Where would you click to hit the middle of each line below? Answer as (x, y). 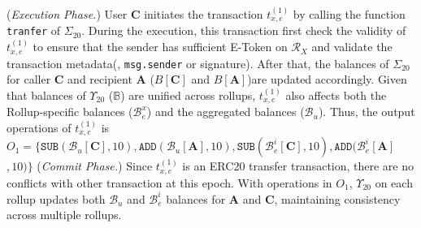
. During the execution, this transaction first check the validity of (244, 30)
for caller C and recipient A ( (80, 79)
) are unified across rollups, (188, 95)
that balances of (46, 95)
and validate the (352, 47)
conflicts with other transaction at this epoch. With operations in (169, 182)
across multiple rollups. (64, 215)
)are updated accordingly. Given (327, 79)
